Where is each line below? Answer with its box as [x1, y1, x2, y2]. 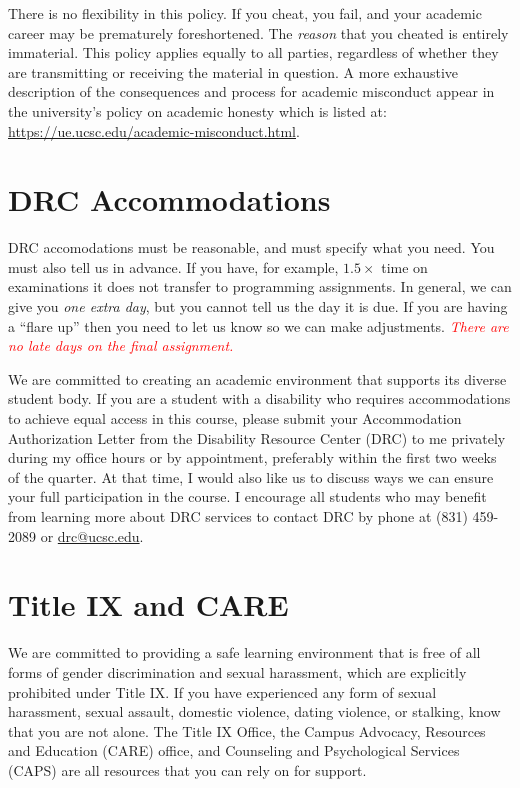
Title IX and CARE [8, 584, 289, 625]
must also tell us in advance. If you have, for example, [8, 256, 339, 277]
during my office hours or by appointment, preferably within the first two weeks [8, 447, 497, 468]
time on [381, 256, 428, 277]
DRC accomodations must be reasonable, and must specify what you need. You [8, 237, 495, 258]
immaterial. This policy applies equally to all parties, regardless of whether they [8, 42, 499, 63]
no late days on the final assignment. [8, 335, 234, 356]
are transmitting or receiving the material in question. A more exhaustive [8, 61, 459, 82]
